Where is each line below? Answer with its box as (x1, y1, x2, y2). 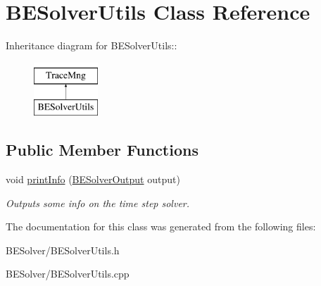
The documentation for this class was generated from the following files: (6, 219, 316, 234)
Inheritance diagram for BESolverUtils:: (6, 38, 177, 53)
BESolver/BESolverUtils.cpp (6, 266, 130, 281)
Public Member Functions (6, 139, 199, 161)
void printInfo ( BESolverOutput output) (6, 172, 180, 187)
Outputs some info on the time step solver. (6, 195, 190, 210)
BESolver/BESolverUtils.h (6, 242, 120, 257)
